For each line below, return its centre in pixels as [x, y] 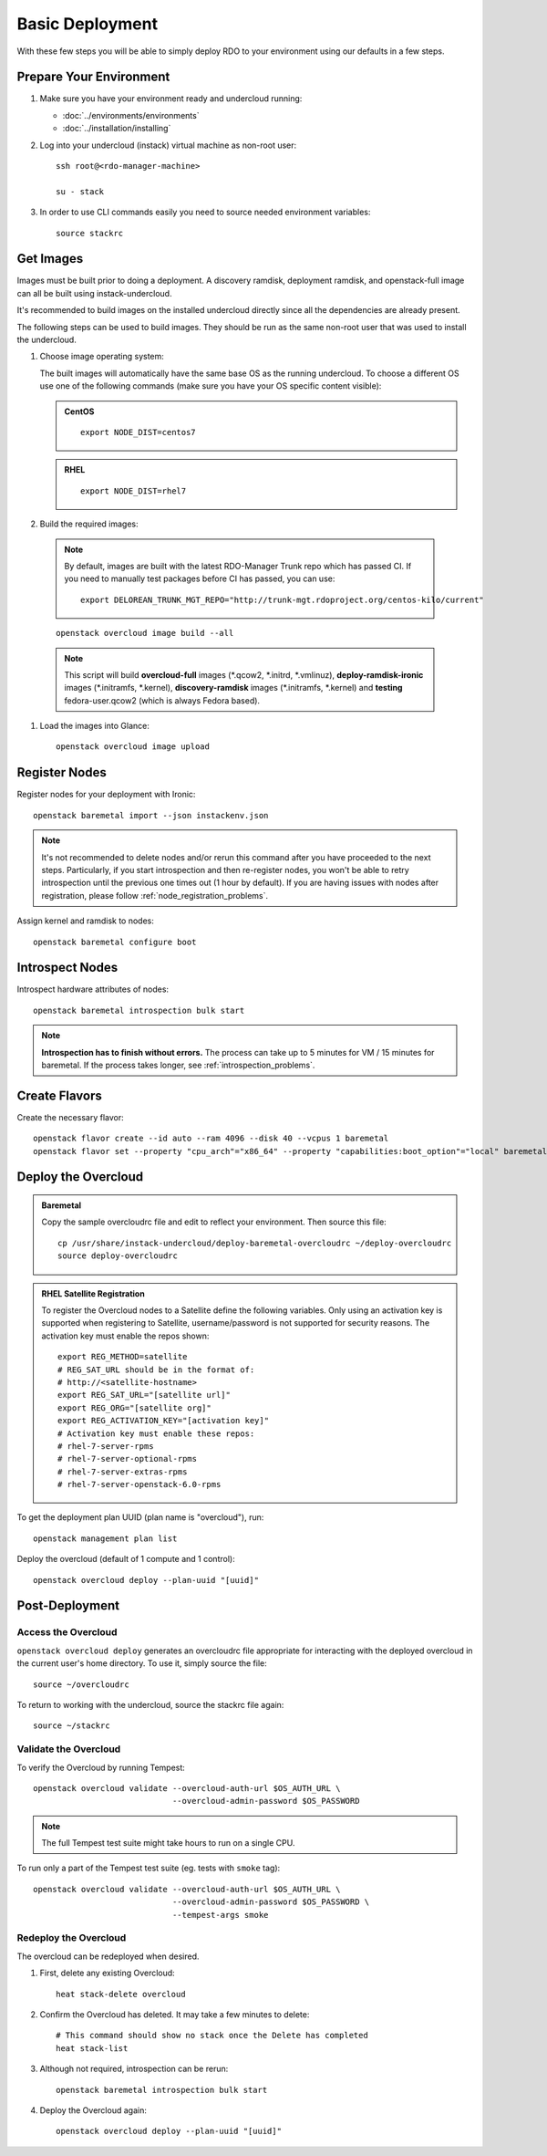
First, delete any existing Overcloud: [107, 1973]
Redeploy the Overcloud [72, 1938]
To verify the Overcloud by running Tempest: [101, 1767]
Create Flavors [59, 1095]
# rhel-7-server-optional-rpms [128, 1459]
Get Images [50, 259]
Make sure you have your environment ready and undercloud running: [171, 99]
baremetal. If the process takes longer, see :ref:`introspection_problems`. [178, 1065]
